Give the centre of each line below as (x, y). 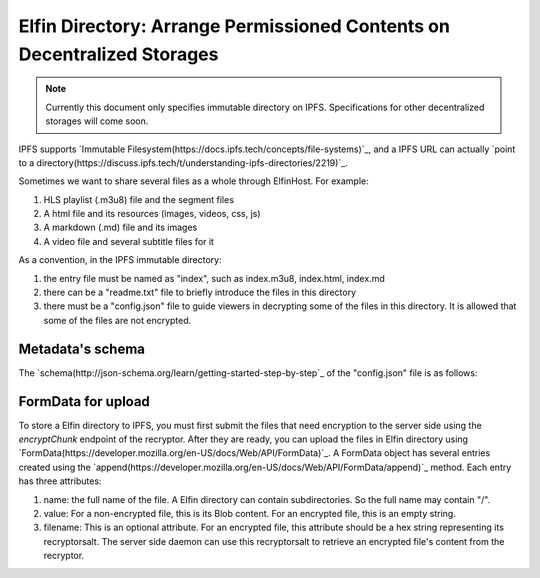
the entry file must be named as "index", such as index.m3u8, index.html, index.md (214, 278)
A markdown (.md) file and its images (120, 227)
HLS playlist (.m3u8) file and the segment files (139, 199)
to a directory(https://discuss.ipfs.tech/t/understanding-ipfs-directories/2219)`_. (183, 162)
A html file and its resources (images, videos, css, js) (152, 214)
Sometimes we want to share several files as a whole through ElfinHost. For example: (193, 181)
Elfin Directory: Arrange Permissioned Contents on (234, 26)
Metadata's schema (81, 348)
